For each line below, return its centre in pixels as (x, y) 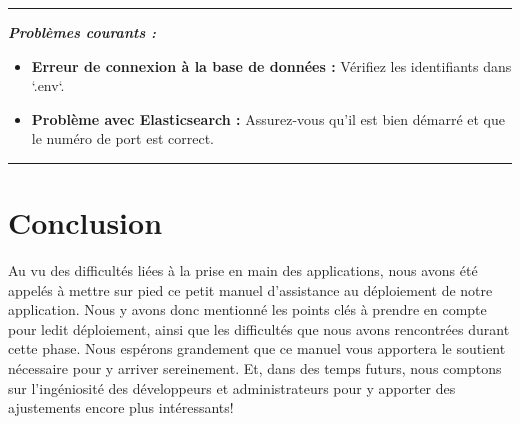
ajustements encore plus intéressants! (121, 407)
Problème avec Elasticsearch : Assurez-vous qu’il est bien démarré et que (268, 118)
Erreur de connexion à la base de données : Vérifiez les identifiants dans (271, 65)
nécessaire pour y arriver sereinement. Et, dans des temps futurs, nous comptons (255, 368)
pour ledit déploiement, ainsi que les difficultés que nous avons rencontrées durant (259, 328)
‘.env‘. (48, 85)
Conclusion (85, 222)
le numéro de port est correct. (123, 138)
